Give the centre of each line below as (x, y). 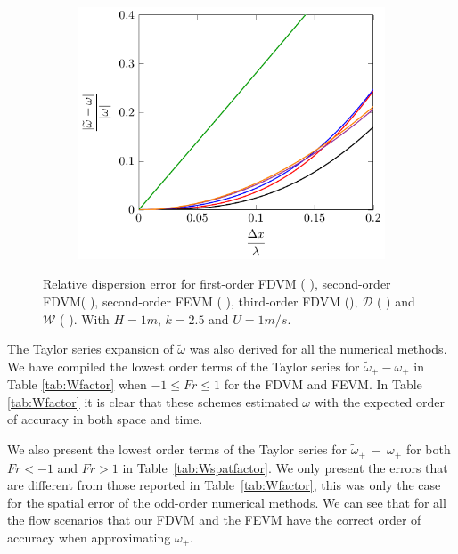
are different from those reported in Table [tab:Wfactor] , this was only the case (224, 485)
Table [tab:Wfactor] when (77, 384)
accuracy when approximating (89, 537)
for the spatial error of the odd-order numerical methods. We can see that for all (227, 502)
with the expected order (380, 401)
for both (428, 449)
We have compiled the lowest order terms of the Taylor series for (184, 366)
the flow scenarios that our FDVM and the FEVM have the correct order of (214, 520)
